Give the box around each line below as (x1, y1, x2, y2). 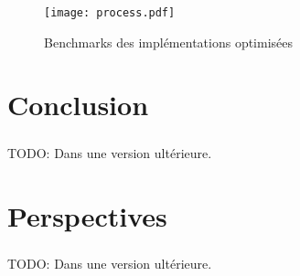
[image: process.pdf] (44, 6, 176, 19)
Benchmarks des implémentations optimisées (44, 32, 294, 51)
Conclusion (7, 86, 149, 123)
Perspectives (7, 196, 167, 234)
